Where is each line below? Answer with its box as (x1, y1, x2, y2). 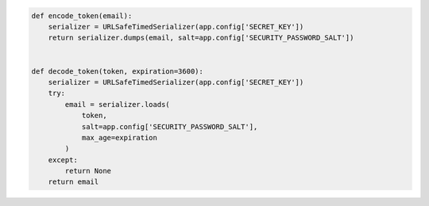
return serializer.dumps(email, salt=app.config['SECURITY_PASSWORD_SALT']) (48, 33, 354, 43)
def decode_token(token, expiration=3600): (31, 67, 204, 75)
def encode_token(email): (31, 11, 133, 20)
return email (48, 177, 99, 186)
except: (48, 155, 79, 164)
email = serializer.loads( (64, 100, 170, 109)
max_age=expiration (81, 133, 158, 142)
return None (64, 166, 111, 176)
